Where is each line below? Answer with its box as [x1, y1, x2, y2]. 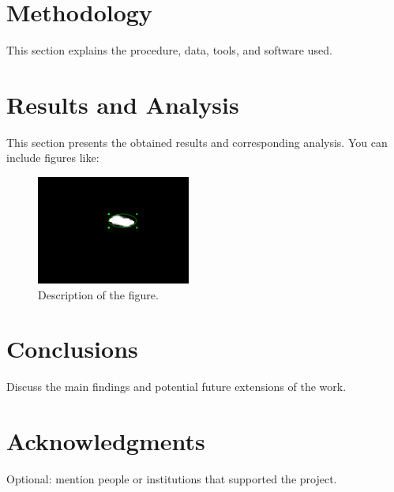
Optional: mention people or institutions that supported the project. [6, 471, 337, 487]
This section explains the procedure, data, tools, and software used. [6, 42, 332, 58]
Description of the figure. [38, 286, 159, 302]
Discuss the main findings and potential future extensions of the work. [6, 378, 347, 395]
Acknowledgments [6, 425, 205, 457]
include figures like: [6, 149, 99, 166]
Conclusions [6, 332, 138, 365]
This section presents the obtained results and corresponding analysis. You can [6, 133, 388, 150]
